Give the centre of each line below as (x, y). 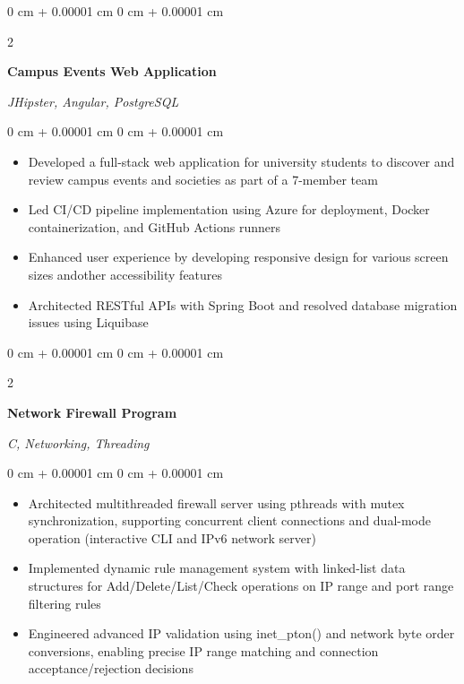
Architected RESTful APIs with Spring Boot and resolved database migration (243, 304)
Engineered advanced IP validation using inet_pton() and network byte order (241, 633)
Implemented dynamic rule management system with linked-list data (217, 568)
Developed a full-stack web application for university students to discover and (241, 161)
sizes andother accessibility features (125, 274)
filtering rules (64, 603)
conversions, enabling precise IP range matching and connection (203, 650)
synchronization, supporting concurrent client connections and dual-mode (230, 520)
